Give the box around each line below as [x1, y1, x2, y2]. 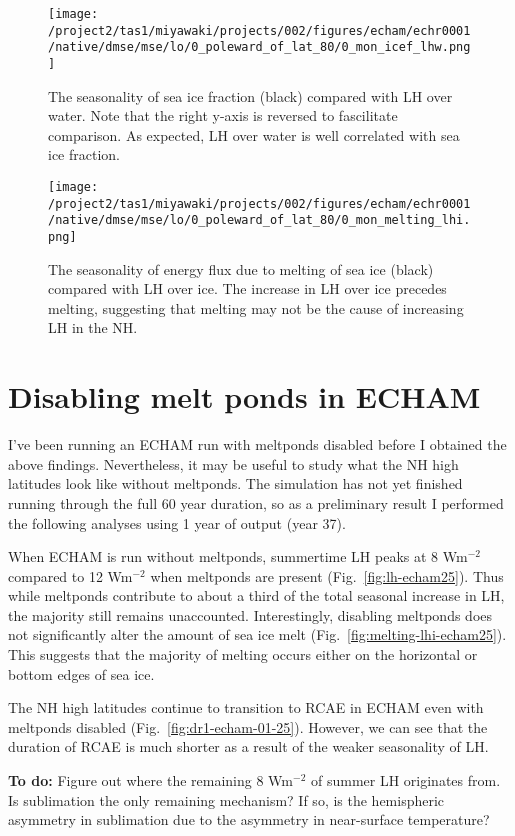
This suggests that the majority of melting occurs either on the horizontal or [8, 644, 478, 665]
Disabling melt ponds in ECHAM [8, 376, 481, 417]
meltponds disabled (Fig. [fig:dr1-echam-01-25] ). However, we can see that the [8, 716, 488, 737]
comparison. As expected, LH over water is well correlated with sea [48, 124, 460, 145]
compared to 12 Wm [8, 565, 133, 586]
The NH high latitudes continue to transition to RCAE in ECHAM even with [8, 697, 484, 718]
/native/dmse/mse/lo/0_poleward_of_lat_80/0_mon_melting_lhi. [48, 213, 471, 228]
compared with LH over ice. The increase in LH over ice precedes [48, 278, 447, 299]
